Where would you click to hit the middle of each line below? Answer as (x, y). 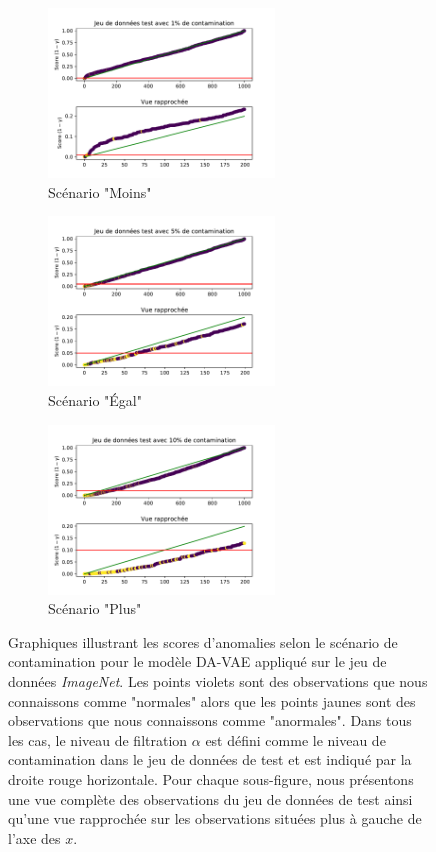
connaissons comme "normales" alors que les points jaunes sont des (212, 700)
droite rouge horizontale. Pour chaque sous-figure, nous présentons (211, 778)
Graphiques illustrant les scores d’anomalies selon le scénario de (203, 641)
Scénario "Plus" (95, 608)
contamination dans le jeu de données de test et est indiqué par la (210, 759)
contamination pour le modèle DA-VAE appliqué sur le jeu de (197, 661)
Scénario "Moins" (100, 191)
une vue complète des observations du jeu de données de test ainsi (210, 798)
